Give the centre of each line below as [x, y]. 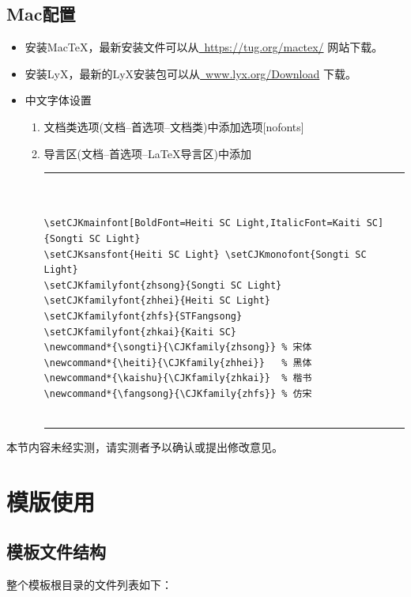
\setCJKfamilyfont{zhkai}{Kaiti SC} [140, 332]
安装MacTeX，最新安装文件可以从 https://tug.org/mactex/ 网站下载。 [204, 47]
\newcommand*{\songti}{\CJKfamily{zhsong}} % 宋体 [178, 348]
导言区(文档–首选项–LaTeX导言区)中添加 [147, 153]
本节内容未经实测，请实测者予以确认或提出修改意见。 [145, 447]
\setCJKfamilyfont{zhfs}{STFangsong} [143, 316]
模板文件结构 [56, 552]
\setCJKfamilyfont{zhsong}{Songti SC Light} [163, 285]
